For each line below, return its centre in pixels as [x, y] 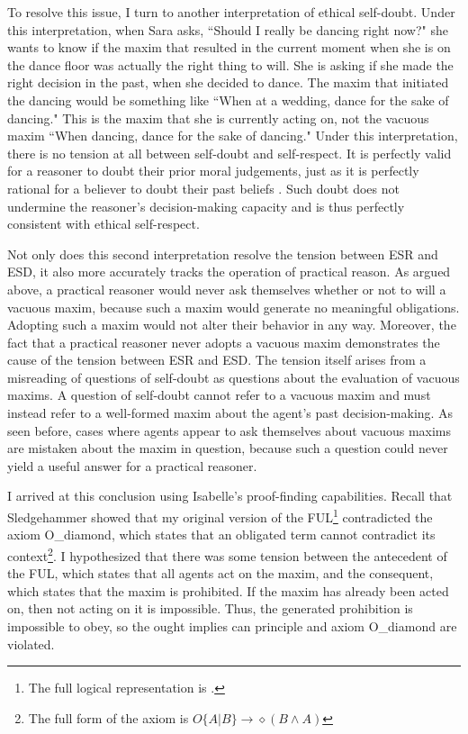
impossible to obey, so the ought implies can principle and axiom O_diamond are [232, 625]
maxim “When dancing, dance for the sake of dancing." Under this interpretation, [233, 136]
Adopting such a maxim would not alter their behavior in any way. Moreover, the [232, 325]
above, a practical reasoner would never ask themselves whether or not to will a [227, 289]
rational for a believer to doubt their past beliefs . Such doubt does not [203, 188]
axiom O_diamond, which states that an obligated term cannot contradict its [221, 535]
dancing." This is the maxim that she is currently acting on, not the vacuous [218, 118]
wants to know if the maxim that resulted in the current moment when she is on [229, 47]
